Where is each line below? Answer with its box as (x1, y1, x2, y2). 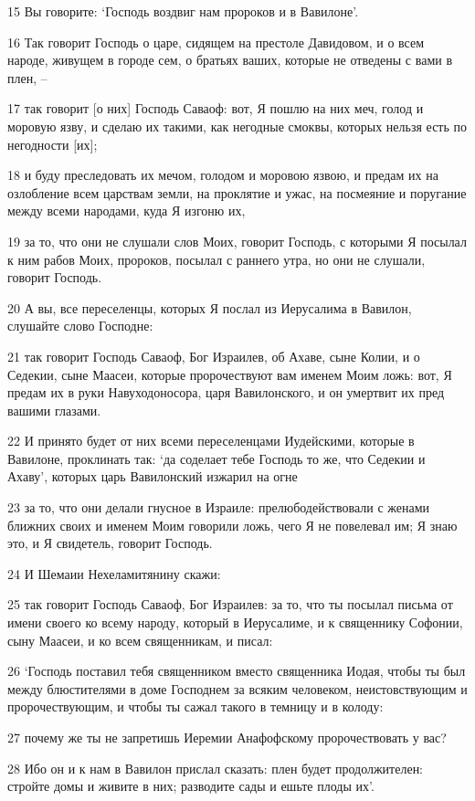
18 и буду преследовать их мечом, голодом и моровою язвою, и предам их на (7, 165, 438, 184)
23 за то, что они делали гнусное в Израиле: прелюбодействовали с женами (7, 498, 430, 517)
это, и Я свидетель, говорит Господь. (7, 533, 213, 553)
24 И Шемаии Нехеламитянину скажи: (7, 564, 221, 583)
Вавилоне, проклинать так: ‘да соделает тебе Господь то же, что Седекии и (7, 448, 426, 468)
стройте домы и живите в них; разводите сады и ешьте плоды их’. (7, 776, 375, 796)
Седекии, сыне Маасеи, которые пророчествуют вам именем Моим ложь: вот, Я (7, 364, 452, 384)
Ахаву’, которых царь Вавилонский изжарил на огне (7, 467, 298, 486)
